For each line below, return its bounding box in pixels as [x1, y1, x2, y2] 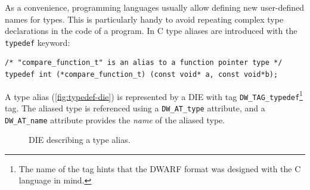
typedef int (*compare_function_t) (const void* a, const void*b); [5, 70, 278, 79]
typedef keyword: [5, 36, 70, 48]
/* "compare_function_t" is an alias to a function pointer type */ [5, 58, 283, 67]
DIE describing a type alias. [29, 133, 131, 146]
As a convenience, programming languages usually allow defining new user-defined [5, 1, 305, 13]
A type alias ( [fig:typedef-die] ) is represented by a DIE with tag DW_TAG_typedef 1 [5, 88, 303, 102]
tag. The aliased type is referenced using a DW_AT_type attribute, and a [5, 101, 265, 114]
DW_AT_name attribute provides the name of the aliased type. [5, 113, 225, 126]
